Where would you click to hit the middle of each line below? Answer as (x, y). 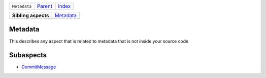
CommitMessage (39, 67)
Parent (45, 6)
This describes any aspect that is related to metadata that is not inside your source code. (99, 41)
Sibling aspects (31, 16)
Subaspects (28, 55)
